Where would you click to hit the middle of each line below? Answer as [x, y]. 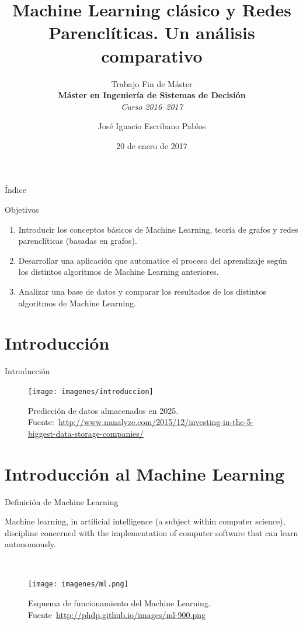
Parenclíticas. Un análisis [152, 32]
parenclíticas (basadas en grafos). [78, 241]
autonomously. [30, 544]
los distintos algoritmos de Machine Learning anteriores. [119, 272]
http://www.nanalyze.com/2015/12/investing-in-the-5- [156, 422]
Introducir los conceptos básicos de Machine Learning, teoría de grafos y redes [158, 229]
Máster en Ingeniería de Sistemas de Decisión [152, 95]
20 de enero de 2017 [152, 145]
